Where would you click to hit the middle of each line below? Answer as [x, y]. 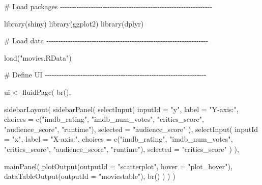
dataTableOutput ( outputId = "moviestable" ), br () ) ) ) [90, 176]
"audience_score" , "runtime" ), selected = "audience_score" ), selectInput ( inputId [131, 129]
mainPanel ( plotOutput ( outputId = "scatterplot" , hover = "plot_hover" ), [118, 166]
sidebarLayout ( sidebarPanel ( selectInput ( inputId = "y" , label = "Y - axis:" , [121, 109]
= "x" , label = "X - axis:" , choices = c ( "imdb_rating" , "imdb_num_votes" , [119, 139]
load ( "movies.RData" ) [38, 57]
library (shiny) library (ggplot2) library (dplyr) [74, 23]
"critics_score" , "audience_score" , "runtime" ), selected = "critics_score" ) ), [122, 149]
